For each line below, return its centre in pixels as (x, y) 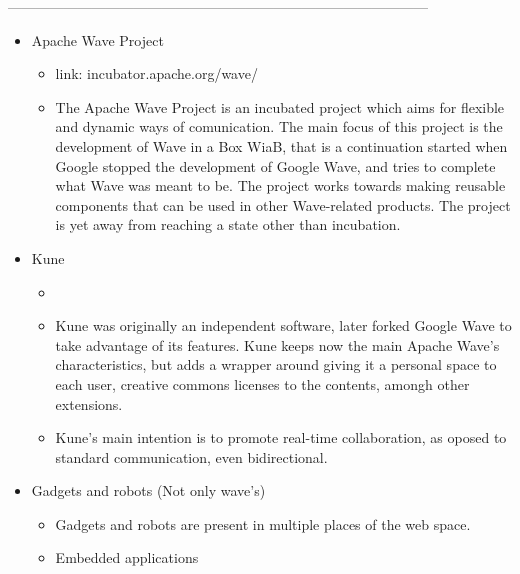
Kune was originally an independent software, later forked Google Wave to (283, 325)
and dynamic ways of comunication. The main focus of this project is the (279, 126)
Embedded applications (127, 557)
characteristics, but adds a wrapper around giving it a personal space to (276, 364)
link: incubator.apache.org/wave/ (156, 73)
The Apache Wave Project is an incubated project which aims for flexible (280, 106)
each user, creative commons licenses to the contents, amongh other (262, 383)
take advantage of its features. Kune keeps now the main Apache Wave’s (277, 344)
